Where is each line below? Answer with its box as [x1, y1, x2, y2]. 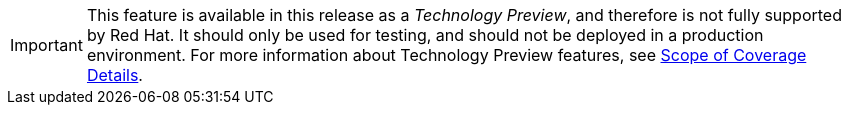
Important [10, 35, 83, 55]
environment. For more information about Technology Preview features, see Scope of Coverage [86, 45, 807, 65]
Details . [86, 65, 143, 85]
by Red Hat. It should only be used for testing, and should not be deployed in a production [86, 25, 764, 45]
